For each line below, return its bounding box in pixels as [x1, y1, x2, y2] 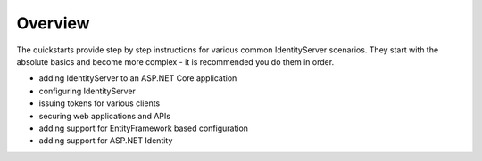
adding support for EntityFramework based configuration [38, 123, 249, 133]
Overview [16, 13, 90, 33]
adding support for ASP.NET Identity [38, 135, 173, 146]
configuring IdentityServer [38, 85, 136, 96]
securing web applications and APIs [38, 110, 171, 121]
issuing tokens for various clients [38, 98, 161, 109]
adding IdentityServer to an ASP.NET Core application [38, 73, 237, 84]
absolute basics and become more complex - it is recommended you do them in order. [16, 56, 335, 67]
